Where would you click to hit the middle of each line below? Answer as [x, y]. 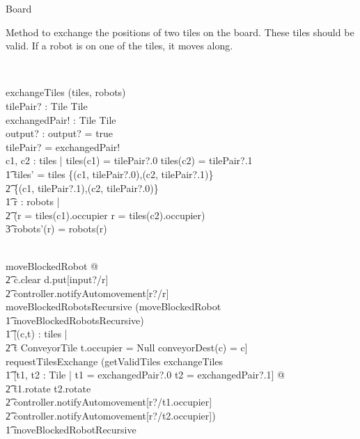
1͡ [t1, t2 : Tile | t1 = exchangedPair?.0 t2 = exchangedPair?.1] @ [146, 375]
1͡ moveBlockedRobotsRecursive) [75, 320]
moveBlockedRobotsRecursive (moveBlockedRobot [114, 306]
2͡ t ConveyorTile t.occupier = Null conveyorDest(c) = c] [127, 348]
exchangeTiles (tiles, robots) [66, 92]
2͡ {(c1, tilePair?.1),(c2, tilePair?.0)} [82, 187]
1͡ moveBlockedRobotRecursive [71, 429]
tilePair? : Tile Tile [47, 105]
